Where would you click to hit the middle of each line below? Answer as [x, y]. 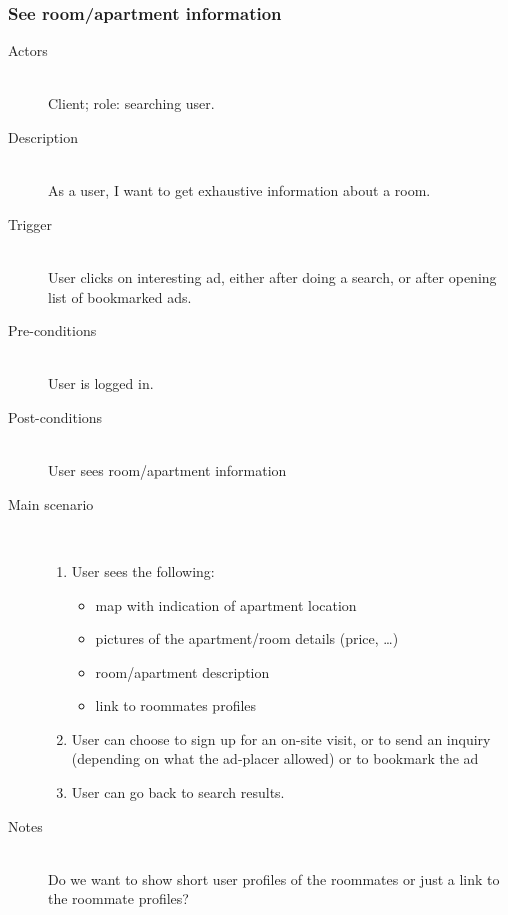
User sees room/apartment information [167, 470]
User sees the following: [143, 570]
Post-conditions [55, 416]
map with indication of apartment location [226, 604]
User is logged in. [101, 383]
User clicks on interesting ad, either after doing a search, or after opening [272, 276]
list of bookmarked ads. [120, 296]
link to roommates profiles [176, 705]
